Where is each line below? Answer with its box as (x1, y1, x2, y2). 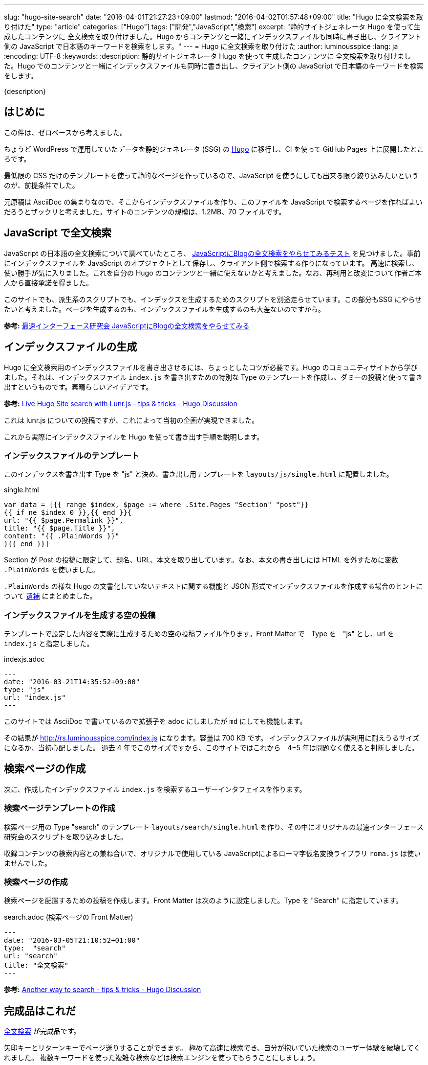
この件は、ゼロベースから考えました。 (4, 128, 127, 137)
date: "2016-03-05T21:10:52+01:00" (4, 936, 140, 945)
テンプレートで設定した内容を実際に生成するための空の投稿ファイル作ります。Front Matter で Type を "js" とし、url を (4, 629, 394, 638)
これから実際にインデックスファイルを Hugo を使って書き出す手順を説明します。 (4, 432, 264, 441)
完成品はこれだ (4, 1004, 76, 1017)
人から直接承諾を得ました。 (4, 278, 93, 287)
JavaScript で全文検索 (4, 227, 112, 239)
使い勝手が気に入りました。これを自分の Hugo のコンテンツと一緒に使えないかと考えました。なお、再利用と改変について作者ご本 (4, 268, 422, 277)
